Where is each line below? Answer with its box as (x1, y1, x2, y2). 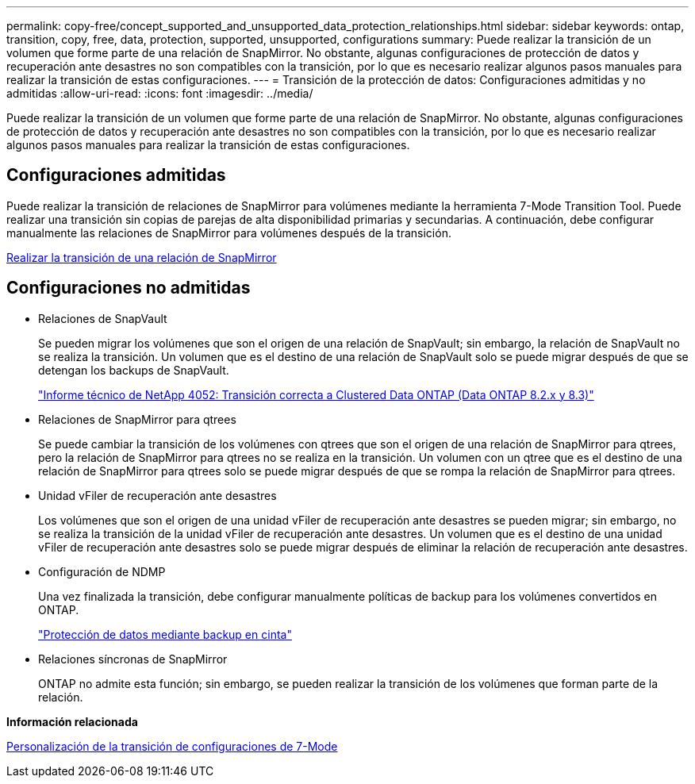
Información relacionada (6, 714, 138, 728)
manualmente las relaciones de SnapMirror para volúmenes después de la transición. (6, 225, 451, 240)
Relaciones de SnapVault (38, 311, 167, 325)
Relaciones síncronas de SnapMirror (38, 651, 228, 666)
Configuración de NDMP (38, 564, 166, 578)
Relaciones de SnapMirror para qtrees (38, 412, 236, 426)
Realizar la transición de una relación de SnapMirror (6, 250, 277, 264)
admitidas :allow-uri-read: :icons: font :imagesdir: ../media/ (6, 86, 313, 100)
